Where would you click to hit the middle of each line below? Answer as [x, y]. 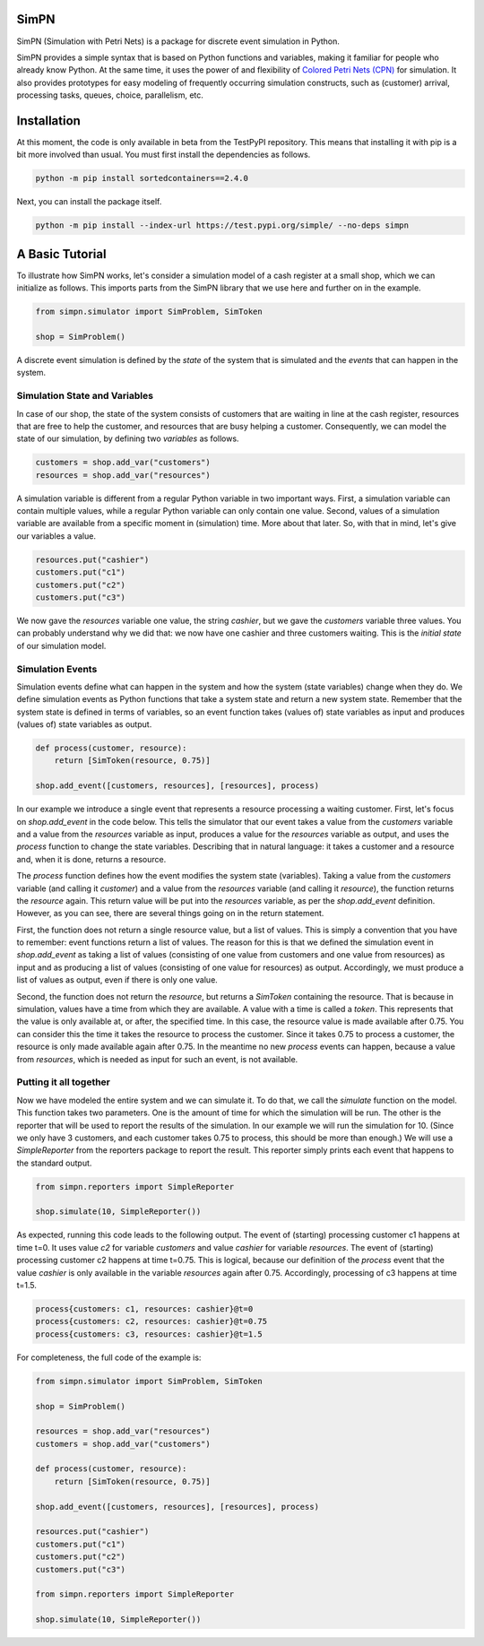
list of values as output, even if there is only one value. [117, 980]
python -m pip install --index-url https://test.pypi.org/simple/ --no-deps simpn [222, 225]
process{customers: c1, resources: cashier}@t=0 [144, 1309]
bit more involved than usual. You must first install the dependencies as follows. [164, 155]
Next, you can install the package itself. [89, 202]
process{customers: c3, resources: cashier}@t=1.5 [149, 1334]
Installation [48, 121]
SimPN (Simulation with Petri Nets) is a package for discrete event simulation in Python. [178, 41]
